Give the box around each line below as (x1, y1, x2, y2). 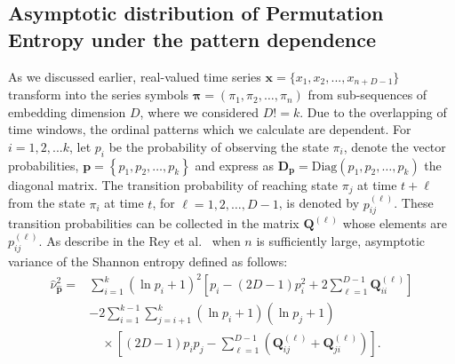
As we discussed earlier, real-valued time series (8, 67, 261, 85)
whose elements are (342, 214, 447, 233)
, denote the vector (343, 137, 446, 155)
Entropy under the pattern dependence (8, 25, 376, 52)
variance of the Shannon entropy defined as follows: (8, 252, 288, 271)
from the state (8, 194, 85, 212)
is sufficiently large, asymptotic (256, 232, 426, 250)
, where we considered (140, 102, 259, 121)
